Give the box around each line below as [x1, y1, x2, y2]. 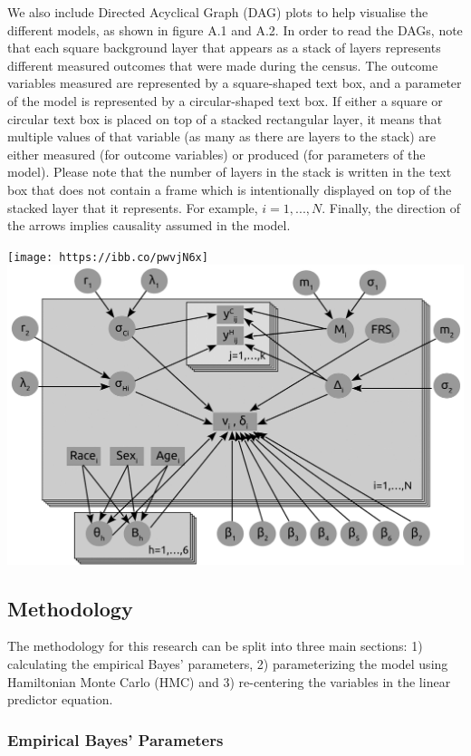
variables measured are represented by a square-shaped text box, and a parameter [7, 73, 462, 92]
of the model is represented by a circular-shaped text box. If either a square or [7, 91, 443, 110]
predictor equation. [7, 690, 113, 709]
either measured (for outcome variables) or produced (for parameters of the [7, 144, 426, 163]
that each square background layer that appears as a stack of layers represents [7, 38, 441, 57]
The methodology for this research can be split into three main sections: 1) [7, 636, 423, 655]
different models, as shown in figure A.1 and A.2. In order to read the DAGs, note [7, 20, 463, 39]
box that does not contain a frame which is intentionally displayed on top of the [7, 179, 452, 199]
